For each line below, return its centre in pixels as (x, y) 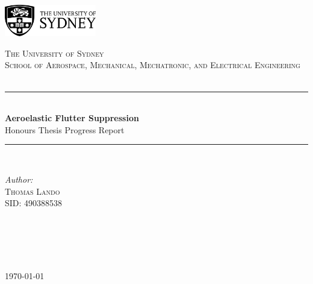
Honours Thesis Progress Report (65, 129)
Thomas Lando (33, 191)
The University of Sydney (54, 53)
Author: (19, 179)
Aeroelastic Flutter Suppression (72, 118)
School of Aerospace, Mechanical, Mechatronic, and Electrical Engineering (153, 65)
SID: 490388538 (34, 203)
